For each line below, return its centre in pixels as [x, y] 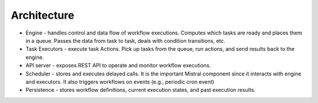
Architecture [43, 15]
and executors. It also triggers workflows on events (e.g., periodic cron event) [120, 81]
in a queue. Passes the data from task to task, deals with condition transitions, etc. [126, 40]
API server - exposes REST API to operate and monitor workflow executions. [118, 66]
